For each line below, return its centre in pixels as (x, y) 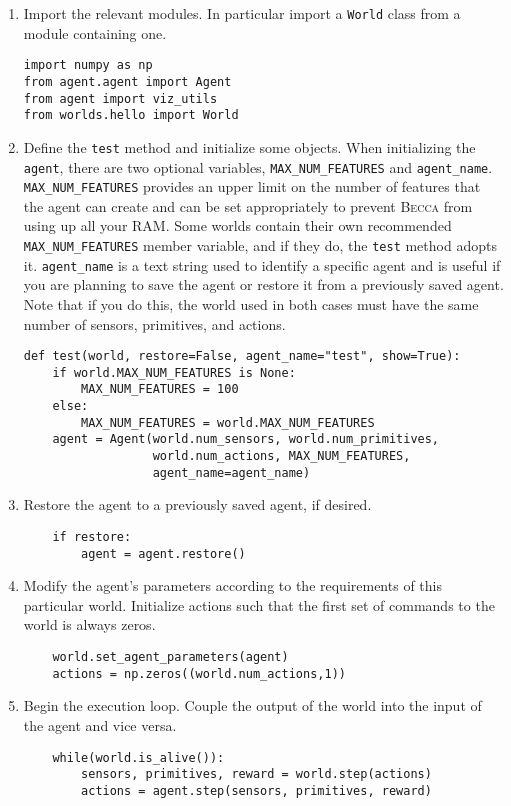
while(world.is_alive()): (138, 757)
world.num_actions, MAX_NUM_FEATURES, (281, 456)
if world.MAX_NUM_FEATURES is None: (174, 372)
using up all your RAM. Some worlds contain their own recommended (237, 225)
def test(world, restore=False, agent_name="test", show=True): (242, 356)
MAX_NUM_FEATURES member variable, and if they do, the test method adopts (260, 245)
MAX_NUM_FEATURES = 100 (160, 389)
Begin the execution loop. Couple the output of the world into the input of (252, 705)
